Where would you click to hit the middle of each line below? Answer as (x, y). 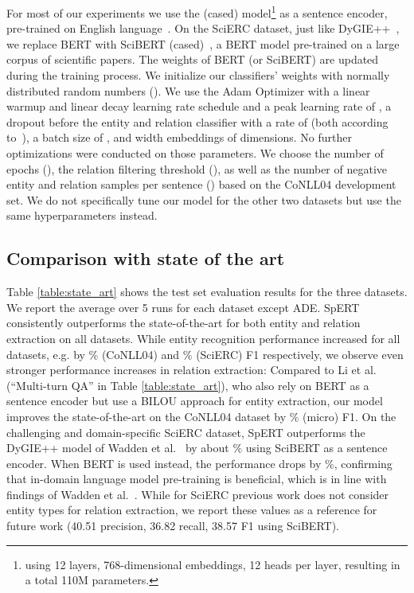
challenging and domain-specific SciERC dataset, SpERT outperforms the (186, 432)
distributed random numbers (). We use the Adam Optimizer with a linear (188, 90)
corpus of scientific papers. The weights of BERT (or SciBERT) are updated (193, 59)
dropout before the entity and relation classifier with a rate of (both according (197, 121)
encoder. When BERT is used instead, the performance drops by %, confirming (199, 463)
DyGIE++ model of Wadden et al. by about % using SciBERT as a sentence (197, 448)
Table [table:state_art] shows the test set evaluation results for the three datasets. (207, 292)
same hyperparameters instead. (82, 215)
